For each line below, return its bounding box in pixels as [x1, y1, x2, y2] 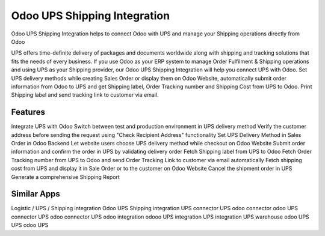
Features [11, 107, 45, 117]
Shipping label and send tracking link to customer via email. [11, 91, 159, 98]
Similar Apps [11, 189, 60, 199]
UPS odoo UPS [11, 222, 49, 229]
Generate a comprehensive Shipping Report [11, 173, 120, 180]
